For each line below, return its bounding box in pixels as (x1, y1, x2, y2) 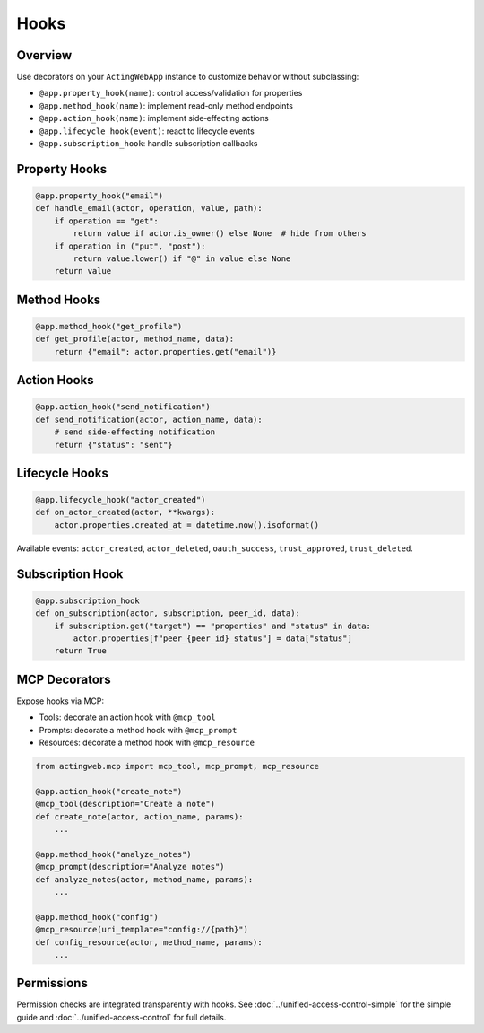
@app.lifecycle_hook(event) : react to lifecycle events (39, 126, 255, 136)
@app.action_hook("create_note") (35, 786, 183, 796)
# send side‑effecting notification (54, 427, 215, 437)
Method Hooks (16, 292, 101, 307)
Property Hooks (16, 162, 108, 177)
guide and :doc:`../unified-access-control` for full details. (16, 1011, 227, 1022)
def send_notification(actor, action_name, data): (35, 414, 264, 425)
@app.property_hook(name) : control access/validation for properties (39, 88, 303, 99)
